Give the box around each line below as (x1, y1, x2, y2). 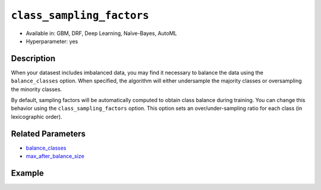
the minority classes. (11, 85, 62, 93)
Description (11, 53, 56, 64)
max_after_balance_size (26, 153, 84, 160)
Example (11, 168, 44, 178)
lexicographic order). (11, 113, 62, 120)
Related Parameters (11, 128, 86, 139)
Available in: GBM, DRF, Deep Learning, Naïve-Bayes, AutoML (26, 30, 177, 37)
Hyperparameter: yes (26, 37, 78, 45)
